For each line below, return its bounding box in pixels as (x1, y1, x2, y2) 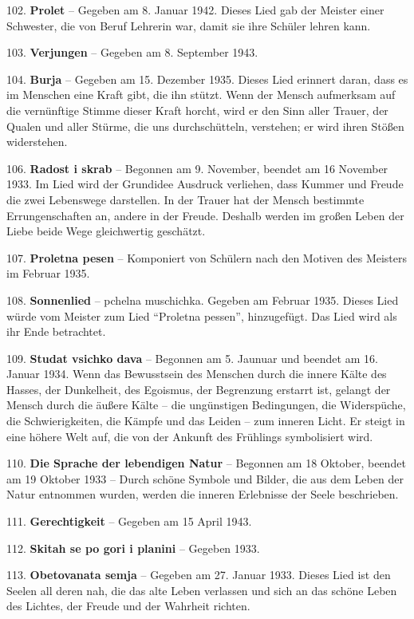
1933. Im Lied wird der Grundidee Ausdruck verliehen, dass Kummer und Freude (6, 175, 404, 192)
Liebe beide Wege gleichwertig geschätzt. (6, 223, 206, 239)
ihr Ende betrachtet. (6, 323, 106, 340)
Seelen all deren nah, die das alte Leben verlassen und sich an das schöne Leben (6, 582, 397, 598)
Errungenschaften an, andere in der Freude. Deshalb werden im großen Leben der (6, 207, 404, 223)
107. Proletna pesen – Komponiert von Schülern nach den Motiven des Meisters (6, 249, 408, 266)
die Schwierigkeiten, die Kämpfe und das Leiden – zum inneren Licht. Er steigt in (6, 412, 405, 429)
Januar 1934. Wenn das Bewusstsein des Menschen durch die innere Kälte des (6, 365, 387, 382)
